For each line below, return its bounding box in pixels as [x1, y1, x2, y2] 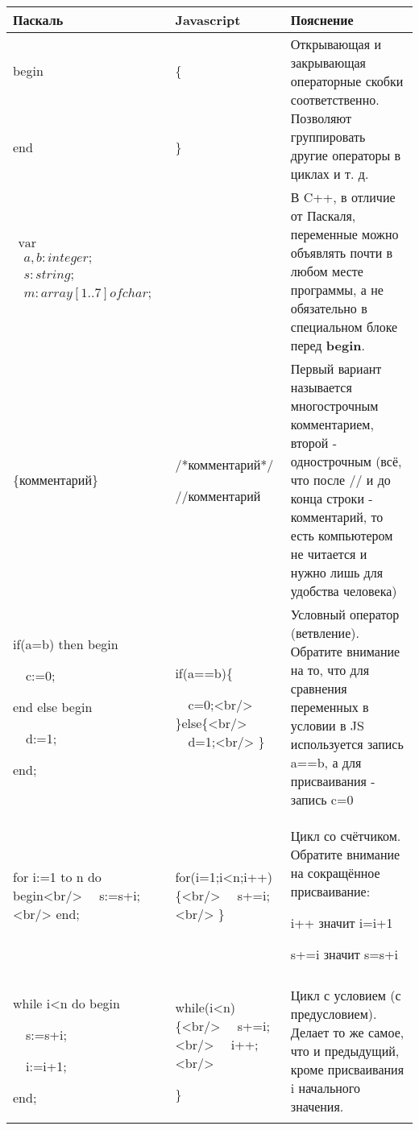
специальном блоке [290, 317, 398, 336]
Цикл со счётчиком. [290, 826, 401, 845]
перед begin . [290, 336, 365, 354]
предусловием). [290, 1004, 377, 1023]
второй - [290, 433, 337, 452]
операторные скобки [290, 72, 404, 90]
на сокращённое [290, 863, 380, 882]
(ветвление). [290, 623, 359, 642]
